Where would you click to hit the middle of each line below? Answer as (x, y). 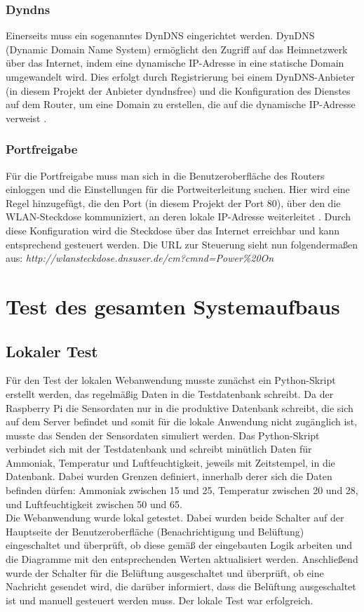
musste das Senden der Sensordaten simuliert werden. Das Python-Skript (163, 435)
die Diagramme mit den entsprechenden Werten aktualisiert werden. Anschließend (182, 559)
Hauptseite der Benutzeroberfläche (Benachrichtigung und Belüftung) (155, 531)
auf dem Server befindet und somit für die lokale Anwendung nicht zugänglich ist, (182, 421)
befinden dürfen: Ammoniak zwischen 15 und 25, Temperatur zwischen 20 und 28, (182, 490)
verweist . (26, 118)
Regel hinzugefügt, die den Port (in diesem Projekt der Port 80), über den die (173, 202)
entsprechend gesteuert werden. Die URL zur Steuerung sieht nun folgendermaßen (182, 244)
